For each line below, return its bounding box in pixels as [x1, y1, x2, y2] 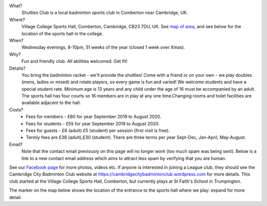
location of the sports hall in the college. [21, 30, 103, 37]
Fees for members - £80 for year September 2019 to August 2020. [26, 114, 162, 120]
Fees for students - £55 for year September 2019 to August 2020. [26, 120, 160, 126]
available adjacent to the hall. [21, 100, 81, 106]
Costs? [9, 106, 24, 112]
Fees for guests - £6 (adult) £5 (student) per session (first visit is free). [26, 128, 170, 134]
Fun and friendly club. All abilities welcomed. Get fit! [21, 58, 128, 64]
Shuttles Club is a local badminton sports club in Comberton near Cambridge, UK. [21, 10, 188, 16]
